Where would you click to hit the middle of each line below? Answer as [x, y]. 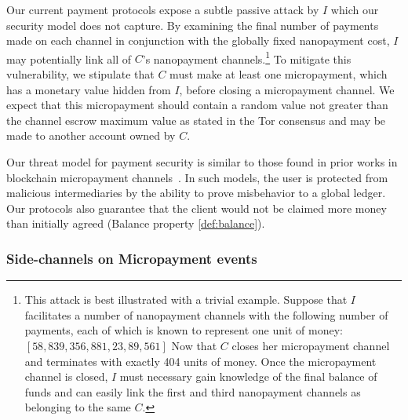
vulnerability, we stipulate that [80, 74]
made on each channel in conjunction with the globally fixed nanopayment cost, [198, 40]
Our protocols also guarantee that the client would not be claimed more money [197, 208]
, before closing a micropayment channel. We [287, 89]
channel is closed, [66, 376]
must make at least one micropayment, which [279, 74]
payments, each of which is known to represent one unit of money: [184, 330]
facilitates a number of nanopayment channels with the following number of [206, 314]
